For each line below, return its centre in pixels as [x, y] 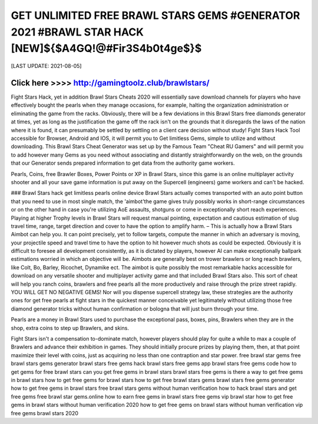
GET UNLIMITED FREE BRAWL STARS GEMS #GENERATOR [155, 15]
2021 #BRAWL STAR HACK [77, 32]
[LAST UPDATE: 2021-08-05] [46, 66]
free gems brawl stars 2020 [45, 413]
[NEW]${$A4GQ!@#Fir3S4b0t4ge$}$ [106, 49]
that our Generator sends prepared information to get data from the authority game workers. [123, 163]
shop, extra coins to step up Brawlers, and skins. [70, 328]
